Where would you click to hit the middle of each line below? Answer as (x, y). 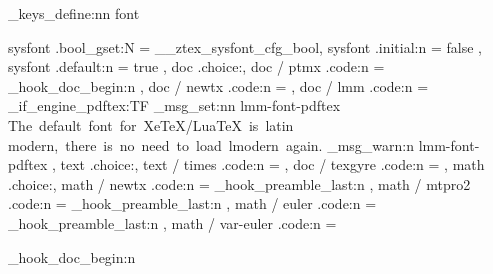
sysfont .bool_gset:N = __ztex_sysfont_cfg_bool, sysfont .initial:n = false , (245, 46)
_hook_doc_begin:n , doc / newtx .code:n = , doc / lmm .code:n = (218, 85)
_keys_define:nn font (74, 13)
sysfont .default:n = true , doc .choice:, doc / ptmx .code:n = (196, 66)
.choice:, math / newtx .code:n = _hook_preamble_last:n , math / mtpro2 (239, 183)
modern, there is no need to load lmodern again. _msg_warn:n (211, 144)
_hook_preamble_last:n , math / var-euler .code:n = (172, 222)
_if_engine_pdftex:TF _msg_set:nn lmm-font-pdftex (174, 105)
